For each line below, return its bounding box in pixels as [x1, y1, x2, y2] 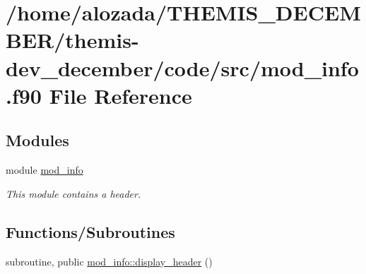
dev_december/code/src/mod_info [6, 53, 359, 82]
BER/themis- [6, 25, 139, 54]
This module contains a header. [6, 186, 141, 201]
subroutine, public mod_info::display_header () [6, 254, 213, 268]
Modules [6, 129, 69, 151]
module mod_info [6, 162, 83, 177]
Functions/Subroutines [6, 220, 175, 242]
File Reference [49, 81, 192, 109]
